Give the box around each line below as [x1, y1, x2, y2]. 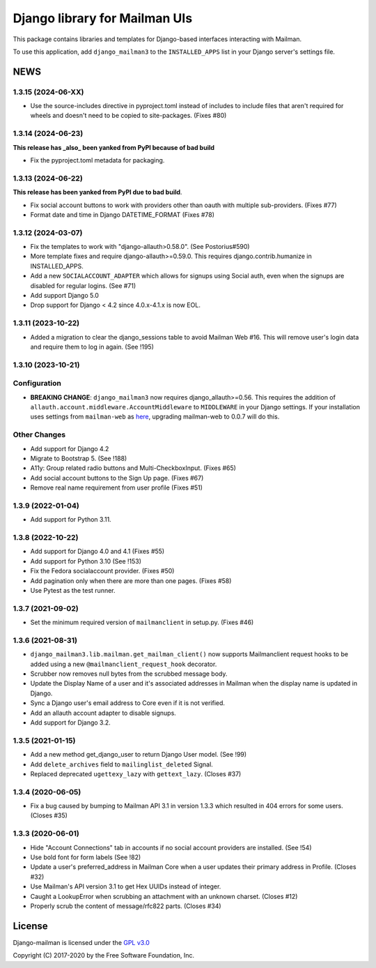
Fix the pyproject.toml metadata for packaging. [30, 156, 165, 165]
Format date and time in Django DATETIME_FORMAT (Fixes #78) [30, 210, 215, 219]
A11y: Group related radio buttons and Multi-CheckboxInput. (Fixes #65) [30, 464, 237, 472]
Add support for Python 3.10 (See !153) [30, 557, 142, 565]
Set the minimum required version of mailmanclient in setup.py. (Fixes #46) [30, 618, 254, 627]
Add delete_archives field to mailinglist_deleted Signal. [30, 760, 214, 769]
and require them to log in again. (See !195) [30, 342, 155, 351]
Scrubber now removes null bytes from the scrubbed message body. [30, 670, 228, 678]
